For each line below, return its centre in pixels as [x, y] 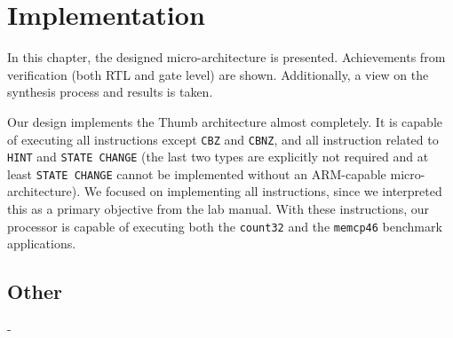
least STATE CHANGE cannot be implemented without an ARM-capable [197, 173]
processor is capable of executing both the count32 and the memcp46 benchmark [225, 226]
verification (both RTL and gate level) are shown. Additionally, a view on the [218, 74]
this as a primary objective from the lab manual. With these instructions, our [219, 209]
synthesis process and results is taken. [110, 92]
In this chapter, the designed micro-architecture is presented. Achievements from [226, 57]
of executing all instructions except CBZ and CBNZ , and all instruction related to [223, 139]
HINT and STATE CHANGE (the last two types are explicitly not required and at [218, 157]
